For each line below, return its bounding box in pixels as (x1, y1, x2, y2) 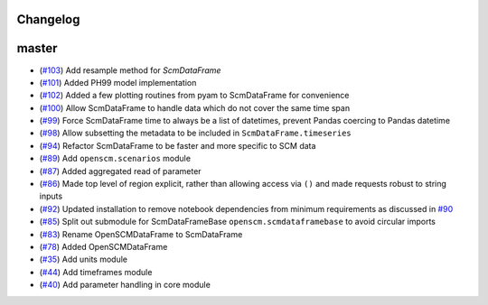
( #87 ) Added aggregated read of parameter (39, 165, 202, 176)
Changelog (16, 12, 80, 27)
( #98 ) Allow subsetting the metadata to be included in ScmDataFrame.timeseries (39, 127, 352, 139)
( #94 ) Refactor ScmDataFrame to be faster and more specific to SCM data (39, 140, 316, 151)
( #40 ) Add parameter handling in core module (39, 280, 211, 291)
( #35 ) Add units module (39, 254, 128, 265)
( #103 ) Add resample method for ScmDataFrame (39, 64, 221, 76)
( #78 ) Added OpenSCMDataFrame (39, 242, 168, 252)
